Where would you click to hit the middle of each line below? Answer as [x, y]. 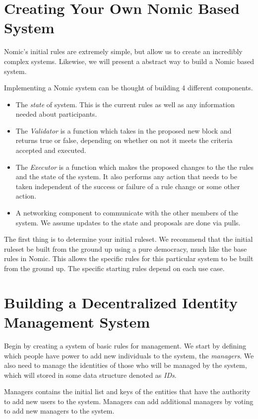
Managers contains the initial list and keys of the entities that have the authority [127, 391]
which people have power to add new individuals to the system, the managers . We [129, 355]
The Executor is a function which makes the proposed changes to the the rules [135, 167]
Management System [77, 321]
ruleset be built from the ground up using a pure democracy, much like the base [126, 248]
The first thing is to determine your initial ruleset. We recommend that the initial [129, 239]
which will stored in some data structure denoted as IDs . [90, 375]
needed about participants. [56, 114]
